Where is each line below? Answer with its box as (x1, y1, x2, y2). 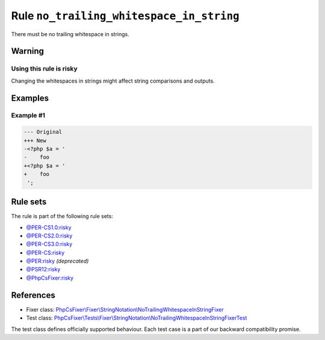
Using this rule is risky (11, 65, 78, 73)
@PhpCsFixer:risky (26, 274, 74, 282)
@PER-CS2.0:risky (26, 232, 73, 239)
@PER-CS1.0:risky (26, 224, 72, 231)
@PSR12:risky (26, 266, 61, 273)
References (11, 290, 55, 300)
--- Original (23, 128, 63, 136)
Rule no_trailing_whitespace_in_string (11, 9, 240, 22)
